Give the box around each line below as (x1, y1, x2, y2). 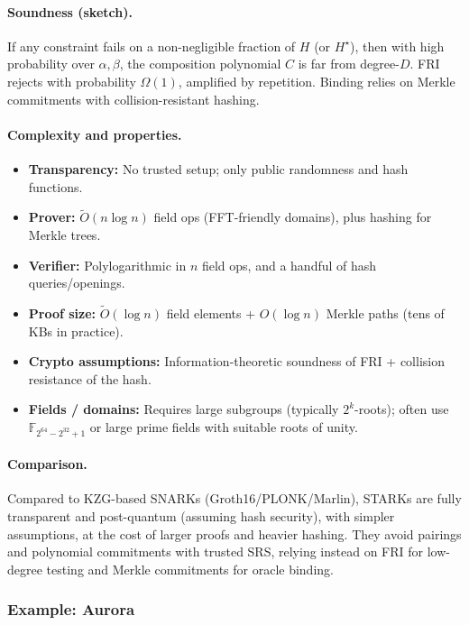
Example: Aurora (7, 598, 135, 620)
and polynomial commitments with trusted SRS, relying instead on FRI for (7, 542, 424, 561)
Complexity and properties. (7, 124, 182, 143)
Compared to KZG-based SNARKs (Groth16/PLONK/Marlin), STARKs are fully (7, 489, 462, 508)
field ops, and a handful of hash (201, 255, 377, 274)
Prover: (28, 207, 76, 226)
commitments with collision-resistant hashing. (7, 89, 260, 108)
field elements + (166, 303, 256, 322)
